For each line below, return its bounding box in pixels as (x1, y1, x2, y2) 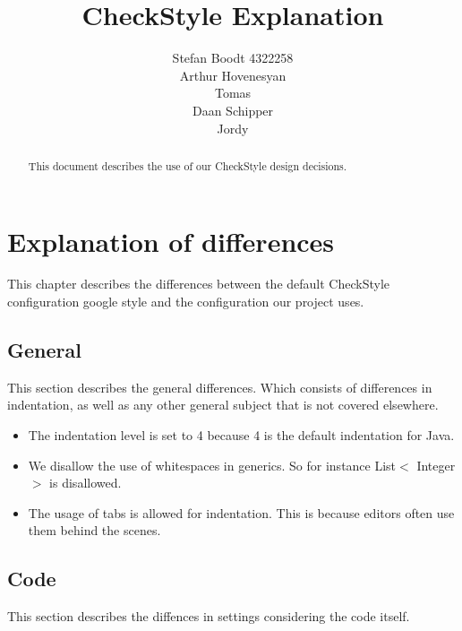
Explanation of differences (7, 222, 335, 259)
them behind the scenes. (28, 521, 161, 540)
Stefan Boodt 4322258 (172, 48, 294, 67)
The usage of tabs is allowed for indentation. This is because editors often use (28, 503, 455, 522)
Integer (416, 455, 456, 474)
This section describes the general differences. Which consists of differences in (7, 377, 432, 396)
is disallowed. (49, 473, 122, 492)
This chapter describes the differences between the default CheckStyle (7, 274, 389, 293)
